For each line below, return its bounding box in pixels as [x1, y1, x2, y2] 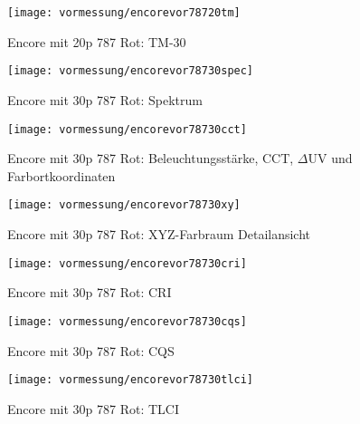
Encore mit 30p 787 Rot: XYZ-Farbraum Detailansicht [7, 225, 311, 243]
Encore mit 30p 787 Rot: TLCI [7, 399, 179, 418]
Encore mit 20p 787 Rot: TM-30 [7, 32, 186, 51]
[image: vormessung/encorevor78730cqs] [7, 314, 247, 328]
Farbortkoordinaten [7, 166, 116, 185]
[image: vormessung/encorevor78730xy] [7, 198, 241, 212]
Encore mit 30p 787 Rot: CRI [7, 283, 172, 302]
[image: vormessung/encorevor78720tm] [7, 6, 241, 19]
